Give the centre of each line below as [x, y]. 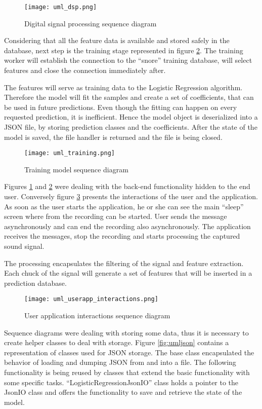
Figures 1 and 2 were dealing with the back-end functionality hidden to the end [127, 186]
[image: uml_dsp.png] [61, 7]
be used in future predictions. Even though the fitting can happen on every [121, 107]
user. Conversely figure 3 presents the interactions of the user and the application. [131, 196]
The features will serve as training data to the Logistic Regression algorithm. [123, 87]
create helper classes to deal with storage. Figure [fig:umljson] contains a [117, 342]
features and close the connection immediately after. [85, 70]
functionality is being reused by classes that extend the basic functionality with [127, 372]
